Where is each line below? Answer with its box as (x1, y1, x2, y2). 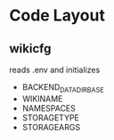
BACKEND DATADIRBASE (21, 82, 104, 95)
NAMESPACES (21, 103, 76, 113)
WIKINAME (21, 93, 63, 103)
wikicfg (9, 41, 52, 56)
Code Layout (9, 5, 105, 26)
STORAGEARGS (21, 121, 81, 132)
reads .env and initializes (9, 64, 101, 75)
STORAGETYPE (21, 112, 80, 123)
